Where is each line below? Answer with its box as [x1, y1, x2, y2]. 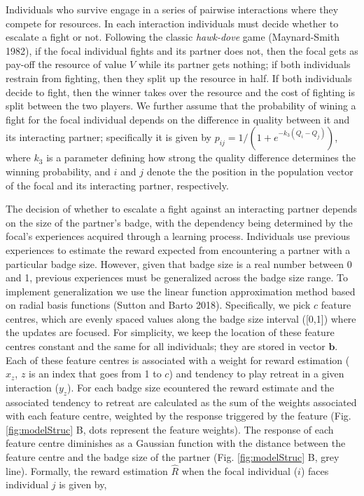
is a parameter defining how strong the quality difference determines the [46, 150, 356, 165]
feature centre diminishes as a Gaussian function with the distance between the [6, 436, 346, 450]
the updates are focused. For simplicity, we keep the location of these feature [6, 325, 335, 340]
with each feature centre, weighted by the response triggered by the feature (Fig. [6, 408, 351, 423]
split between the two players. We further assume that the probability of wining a [6, 98, 356, 113]
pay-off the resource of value [6, 57, 127, 72]
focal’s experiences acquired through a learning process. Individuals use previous [6, 229, 350, 243]
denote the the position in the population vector [146, 163, 353, 178]
